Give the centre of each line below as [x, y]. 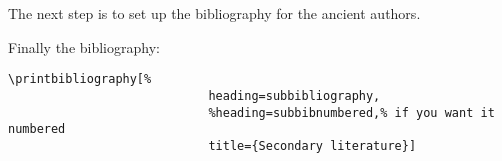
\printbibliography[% [80, 79]
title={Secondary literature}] [312, 145]
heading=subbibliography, [294, 95]
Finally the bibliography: [84, 46]
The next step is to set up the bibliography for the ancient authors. [214, 13]
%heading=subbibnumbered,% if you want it [351, 112]
